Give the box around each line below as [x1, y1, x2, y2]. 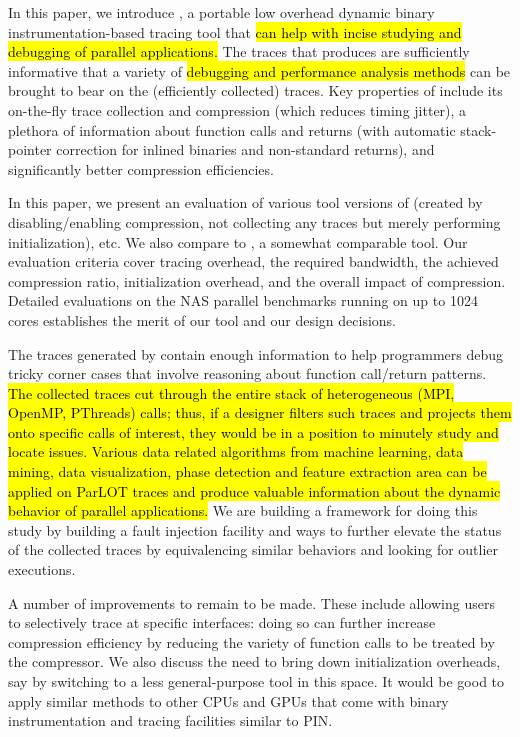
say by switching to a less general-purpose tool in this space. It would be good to [8, 671, 505, 691]
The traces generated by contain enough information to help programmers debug [8, 343, 504, 364]
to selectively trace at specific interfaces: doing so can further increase [8, 612, 436, 633]
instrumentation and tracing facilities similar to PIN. [8, 710, 333, 731]
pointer [8, 139, 52, 160]
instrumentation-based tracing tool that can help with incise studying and [8, 21, 462, 42]
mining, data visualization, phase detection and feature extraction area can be [8, 461, 487, 482]
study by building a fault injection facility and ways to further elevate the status [8, 519, 502, 540]
